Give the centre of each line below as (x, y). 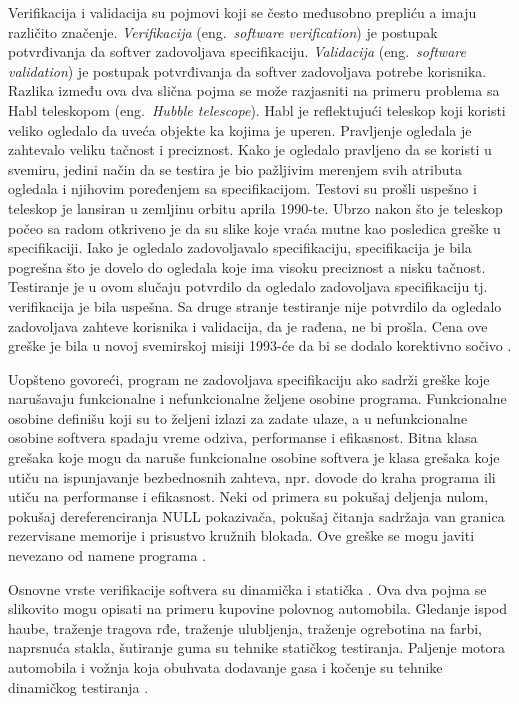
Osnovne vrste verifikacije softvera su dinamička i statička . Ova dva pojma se (247, 588)
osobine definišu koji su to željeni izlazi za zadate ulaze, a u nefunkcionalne (238, 417)
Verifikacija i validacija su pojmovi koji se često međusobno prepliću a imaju (242, 12)
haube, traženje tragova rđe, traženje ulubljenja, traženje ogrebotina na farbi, (245, 627)
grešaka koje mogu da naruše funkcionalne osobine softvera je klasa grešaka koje (254, 457)
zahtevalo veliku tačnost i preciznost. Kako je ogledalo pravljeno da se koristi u (250, 149)
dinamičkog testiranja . (78, 686)
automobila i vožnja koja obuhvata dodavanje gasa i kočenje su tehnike (225, 667)
